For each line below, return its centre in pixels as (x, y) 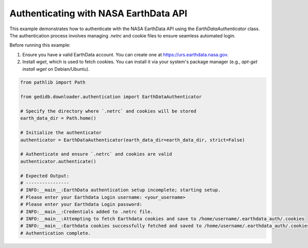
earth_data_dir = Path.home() (58, 118)
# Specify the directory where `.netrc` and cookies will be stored (108, 111)
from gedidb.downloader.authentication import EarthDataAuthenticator (111, 97)
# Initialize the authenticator (61, 133)
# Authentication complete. (55, 233)
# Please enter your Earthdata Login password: (81, 204)
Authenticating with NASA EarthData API (98, 13)
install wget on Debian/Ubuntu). (56, 69)
